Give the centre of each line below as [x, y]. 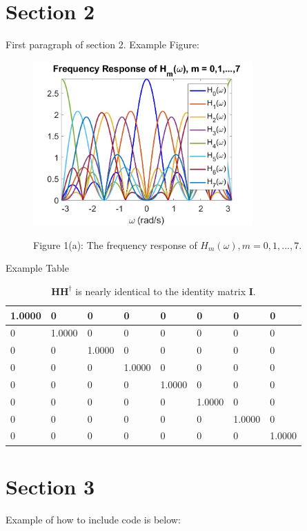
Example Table [37, 268]
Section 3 [50, 486]
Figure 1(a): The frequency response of [115, 244]
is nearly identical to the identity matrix [161, 291]
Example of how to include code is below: [93, 519]
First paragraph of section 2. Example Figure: [102, 44]
